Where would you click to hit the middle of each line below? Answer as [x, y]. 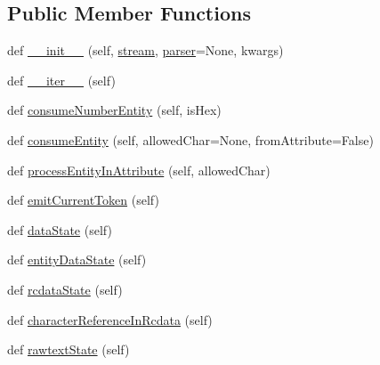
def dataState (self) [60, 229]
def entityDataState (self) [77, 260]
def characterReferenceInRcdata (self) [110, 319]
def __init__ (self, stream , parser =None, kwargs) [146, 50]
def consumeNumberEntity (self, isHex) [114, 110]
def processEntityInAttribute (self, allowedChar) [139, 170]
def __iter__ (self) [61, 80]
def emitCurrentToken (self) [83, 200]
